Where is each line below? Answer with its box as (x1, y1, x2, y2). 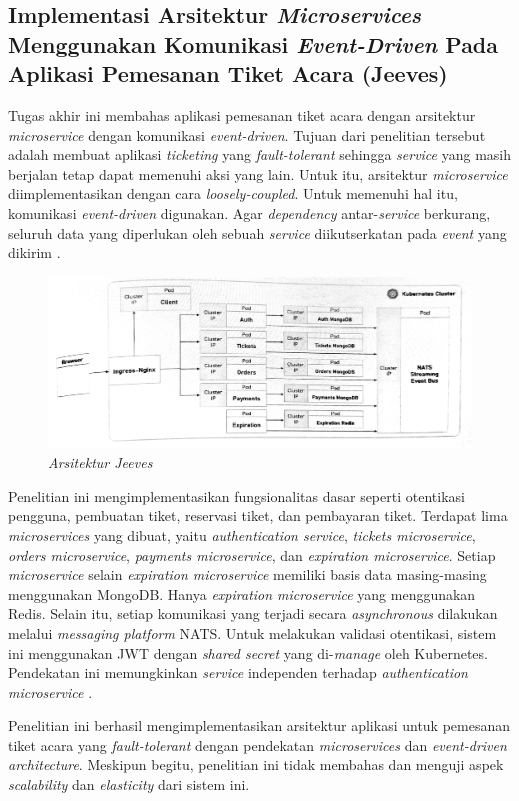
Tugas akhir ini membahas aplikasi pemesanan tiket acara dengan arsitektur (8, 104, 476, 125)
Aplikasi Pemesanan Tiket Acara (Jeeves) (8, 58, 448, 89)
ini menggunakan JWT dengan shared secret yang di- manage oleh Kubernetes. (8, 642, 488, 663)
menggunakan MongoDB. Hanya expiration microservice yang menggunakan (8, 583, 476, 604)
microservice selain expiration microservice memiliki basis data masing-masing (8, 564, 487, 585)
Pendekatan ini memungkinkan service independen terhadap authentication (8, 662, 468, 683)
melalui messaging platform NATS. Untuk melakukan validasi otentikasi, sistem (8, 622, 497, 643)
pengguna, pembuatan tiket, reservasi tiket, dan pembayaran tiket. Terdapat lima (8, 505, 508, 526)
